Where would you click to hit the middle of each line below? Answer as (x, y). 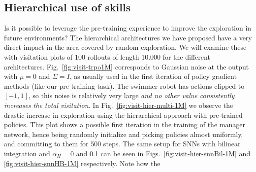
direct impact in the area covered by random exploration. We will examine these (125, 47)
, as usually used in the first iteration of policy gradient (153, 76)
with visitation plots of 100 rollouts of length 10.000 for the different (107, 56)
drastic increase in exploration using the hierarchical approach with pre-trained (123, 115)
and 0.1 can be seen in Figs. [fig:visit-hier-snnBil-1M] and (163, 153)
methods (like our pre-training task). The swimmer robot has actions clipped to (124, 86)
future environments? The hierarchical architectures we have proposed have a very (128, 37)
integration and (27, 153)
